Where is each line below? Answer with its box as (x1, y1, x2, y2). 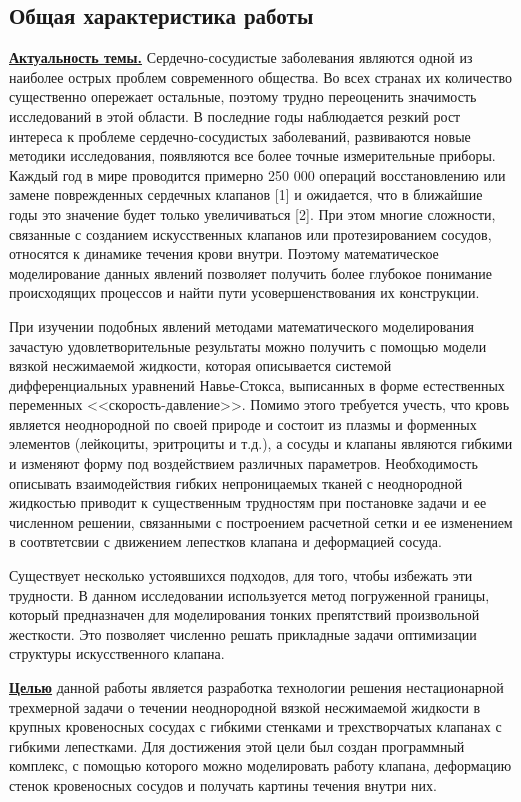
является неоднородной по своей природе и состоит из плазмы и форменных (9, 413, 477, 434)
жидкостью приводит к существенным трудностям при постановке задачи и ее (9, 492, 487, 513)
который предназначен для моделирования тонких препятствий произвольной (9, 604, 480, 625)
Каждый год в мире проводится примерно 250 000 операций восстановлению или (9, 164, 506, 185)
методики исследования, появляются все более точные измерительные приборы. (9, 145, 496, 166)
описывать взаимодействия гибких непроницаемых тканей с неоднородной (9, 472, 463, 493)
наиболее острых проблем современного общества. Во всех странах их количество (9, 66, 512, 87)
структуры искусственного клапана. (9, 643, 225, 664)
